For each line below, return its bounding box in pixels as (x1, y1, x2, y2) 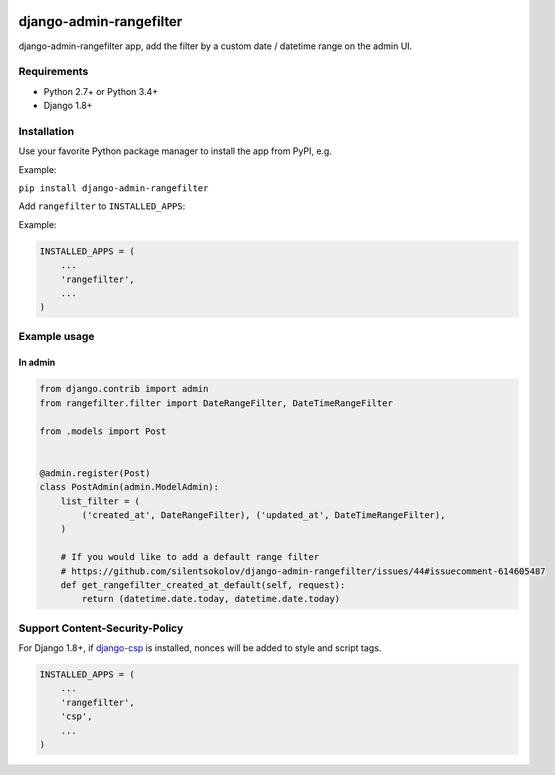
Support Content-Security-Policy (18, 621, 184, 635)
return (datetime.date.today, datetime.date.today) (81, 593, 341, 605)
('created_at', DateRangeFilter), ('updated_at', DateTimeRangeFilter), (81, 509, 446, 520)
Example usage (18, 329, 95, 343)
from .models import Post (39, 425, 167, 437)
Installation (18, 124, 75, 138)
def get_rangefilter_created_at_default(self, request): (60, 579, 346, 590)
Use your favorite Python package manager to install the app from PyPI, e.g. (18, 145, 332, 157)
